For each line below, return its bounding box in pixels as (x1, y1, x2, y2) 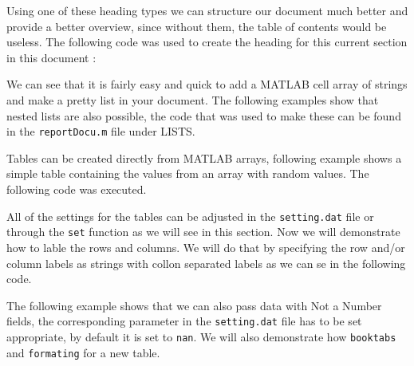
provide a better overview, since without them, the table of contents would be (6, 18, 387, 34)
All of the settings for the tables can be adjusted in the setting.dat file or (6, 207, 374, 224)
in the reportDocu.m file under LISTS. (6, 123, 195, 140)
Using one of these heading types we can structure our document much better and (6, 2, 408, 18)
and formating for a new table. (6, 344, 160, 360)
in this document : (6, 49, 97, 65)
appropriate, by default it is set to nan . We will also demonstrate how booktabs (6, 328, 396, 344)
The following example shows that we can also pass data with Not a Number (6, 297, 382, 313)
